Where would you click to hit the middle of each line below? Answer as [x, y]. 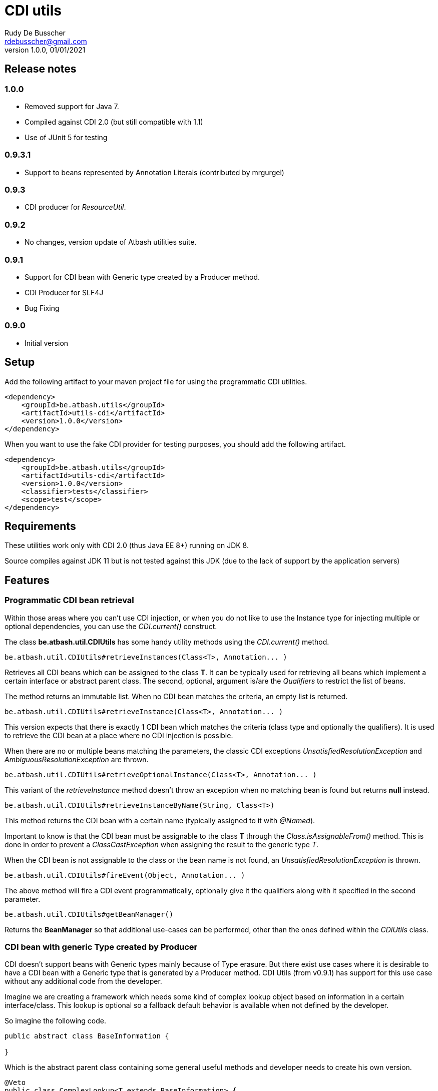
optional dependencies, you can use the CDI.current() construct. [111, 626]
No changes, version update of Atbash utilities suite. [111, 242]
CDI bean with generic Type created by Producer [101, 947]
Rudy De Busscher [35, 33]
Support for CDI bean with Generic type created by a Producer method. [142, 277]
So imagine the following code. [56, 1021]
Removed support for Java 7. [72, 106]
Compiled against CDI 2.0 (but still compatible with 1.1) [114, 122]
